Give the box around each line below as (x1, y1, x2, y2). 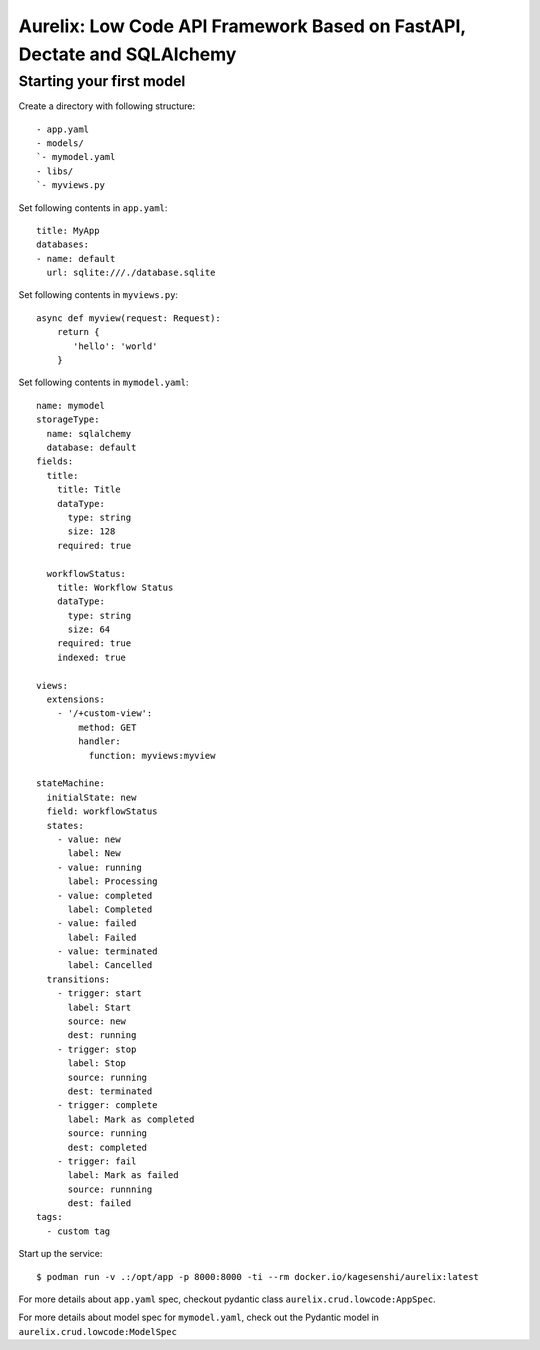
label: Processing (67, 876, 158, 887)
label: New (67, 848, 121, 859)
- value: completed (56, 890, 153, 901)
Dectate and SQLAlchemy (18, 43, 237, 65)
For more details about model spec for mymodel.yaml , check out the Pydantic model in (18, 1311, 380, 1324)
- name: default (36, 253, 116, 264)
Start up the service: (18, 1248, 103, 1260)
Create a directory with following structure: (18, 100, 196, 112)
